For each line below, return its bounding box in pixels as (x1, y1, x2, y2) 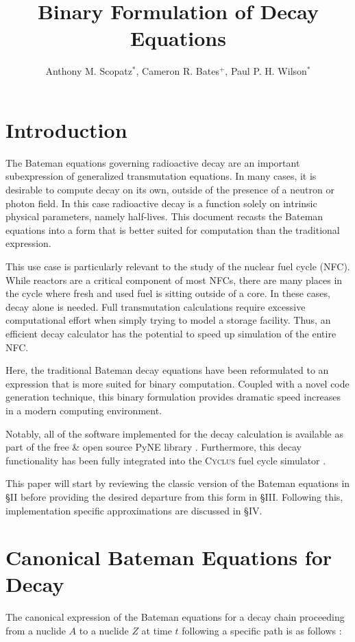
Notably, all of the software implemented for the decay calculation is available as (5, 426, 344, 440)
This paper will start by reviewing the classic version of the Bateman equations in (5, 476, 350, 490)
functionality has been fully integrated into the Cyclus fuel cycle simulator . (5, 453, 326, 467)
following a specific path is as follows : (182, 623, 342, 637)
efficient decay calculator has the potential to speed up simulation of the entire (5, 326, 336, 340)
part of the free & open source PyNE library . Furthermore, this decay (5, 440, 302, 454)
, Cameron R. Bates (136, 64, 219, 78)
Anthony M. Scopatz (45, 64, 132, 78)
